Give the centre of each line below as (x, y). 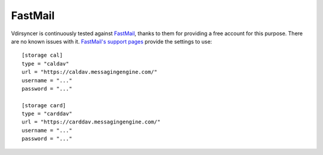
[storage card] (44, 105)
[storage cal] (42, 55)
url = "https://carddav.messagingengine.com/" (91, 122)
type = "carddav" (47, 114)
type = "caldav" (45, 63)
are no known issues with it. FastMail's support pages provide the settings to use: (112, 41)
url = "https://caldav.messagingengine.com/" (90, 72)
